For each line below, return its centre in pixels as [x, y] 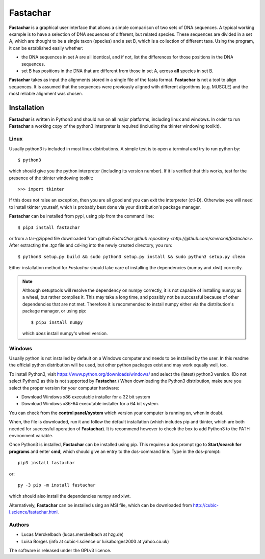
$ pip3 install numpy [57, 322]
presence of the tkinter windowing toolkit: [51, 178]
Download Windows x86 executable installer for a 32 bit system [86, 397]
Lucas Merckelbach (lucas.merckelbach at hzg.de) [72, 534]
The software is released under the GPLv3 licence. [60, 551]
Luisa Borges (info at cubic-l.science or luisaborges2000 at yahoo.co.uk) [95, 541]
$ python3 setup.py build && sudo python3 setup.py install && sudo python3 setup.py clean [132, 256]
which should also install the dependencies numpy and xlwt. [70, 496]
